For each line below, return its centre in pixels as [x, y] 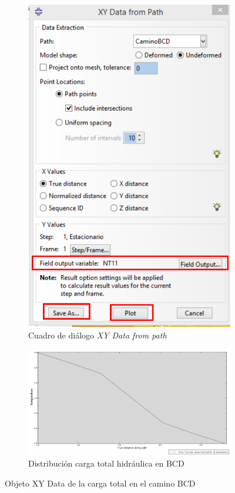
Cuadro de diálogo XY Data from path [98, 335]
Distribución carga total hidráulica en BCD [106, 463]
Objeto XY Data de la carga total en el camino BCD [100, 483]
